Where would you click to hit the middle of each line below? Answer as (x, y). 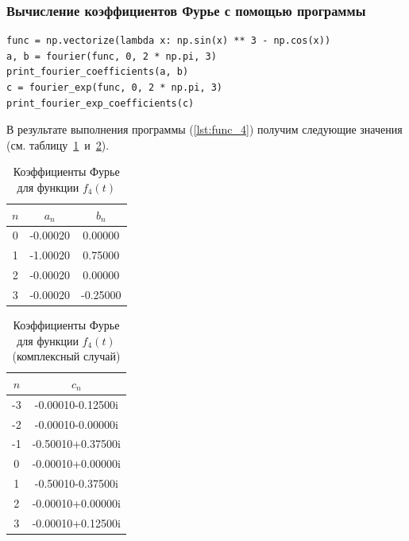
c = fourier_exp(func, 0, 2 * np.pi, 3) (115, 88)
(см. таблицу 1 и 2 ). (58, 144)
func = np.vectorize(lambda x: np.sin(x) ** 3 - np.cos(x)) (169, 41)
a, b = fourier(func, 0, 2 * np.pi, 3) (112, 56)
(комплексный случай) (66, 356)
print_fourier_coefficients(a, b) (98, 72)
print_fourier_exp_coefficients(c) (100, 103)
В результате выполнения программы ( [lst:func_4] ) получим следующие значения (204, 129)
